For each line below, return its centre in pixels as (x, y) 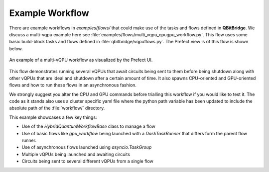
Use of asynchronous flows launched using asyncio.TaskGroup (87, 147)
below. (16, 48)
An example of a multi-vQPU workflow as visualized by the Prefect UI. (81, 60)
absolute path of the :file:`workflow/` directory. (57, 108)
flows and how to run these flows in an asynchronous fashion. (73, 85)
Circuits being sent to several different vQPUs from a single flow (88, 161)
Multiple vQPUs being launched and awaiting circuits (76, 154)
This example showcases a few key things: (53, 117)
